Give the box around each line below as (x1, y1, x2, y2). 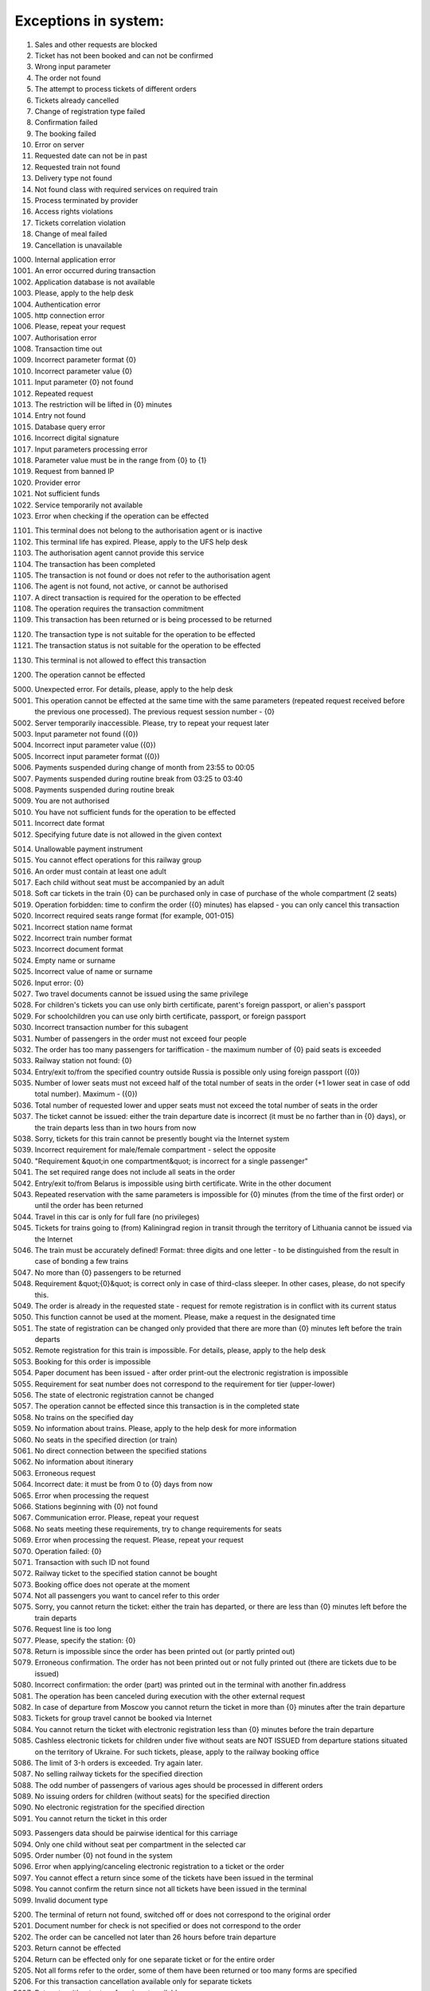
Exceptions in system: (14, 12, 165, 29)
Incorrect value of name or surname (34, 967, 153, 976)
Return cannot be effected (34, 1943, 121, 1953)
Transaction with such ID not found (34, 1557, 150, 1567)
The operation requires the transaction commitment (34, 604, 205, 613)
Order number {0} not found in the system (34, 1851, 173, 1860)
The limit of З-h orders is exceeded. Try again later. (34, 1758, 203, 1767)
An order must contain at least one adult (34, 866, 166, 876)
